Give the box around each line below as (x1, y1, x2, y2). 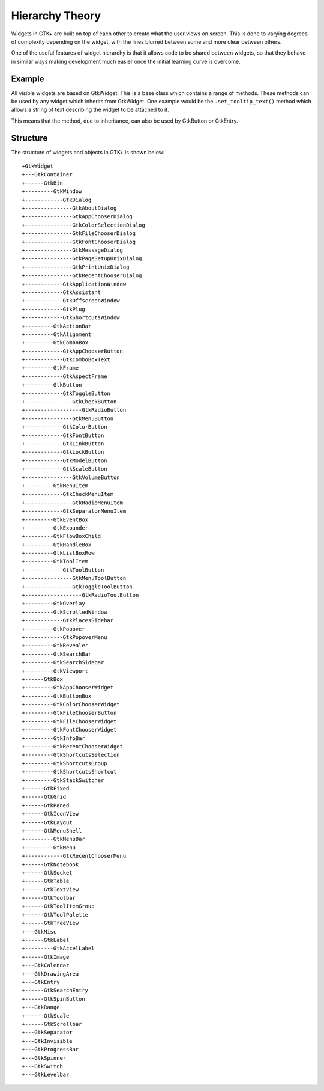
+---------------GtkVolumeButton (22, 474, 120, 481)
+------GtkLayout (22, 819, 73, 826)
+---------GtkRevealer (22, 642, 89, 649)
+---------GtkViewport (22, 667, 89, 674)
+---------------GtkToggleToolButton (22, 583, 133, 590)
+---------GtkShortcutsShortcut (22, 768, 117, 775)
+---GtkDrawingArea (22, 970, 79, 977)
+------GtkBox (22, 676, 63, 682)
